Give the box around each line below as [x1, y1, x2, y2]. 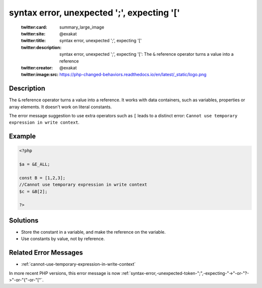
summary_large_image [59, 24, 104, 30]
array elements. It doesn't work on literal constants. [9, 104, 112, 110]
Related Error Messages [9, 249, 83, 257]
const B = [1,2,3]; [19, 175, 65, 180]
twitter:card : [21, 24, 48, 30]
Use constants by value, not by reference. [21, 236, 105, 242]
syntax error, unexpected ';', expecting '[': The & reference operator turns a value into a [59, 51, 234, 57]
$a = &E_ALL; [19, 161, 50, 167]
